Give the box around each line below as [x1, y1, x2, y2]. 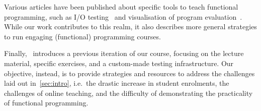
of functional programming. [4, 97, 89, 108]
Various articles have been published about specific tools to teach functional [4, 2, 238, 12]
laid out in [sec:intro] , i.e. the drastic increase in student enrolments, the [4, 78, 229, 88]
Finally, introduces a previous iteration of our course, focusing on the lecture [4, 48, 244, 59]
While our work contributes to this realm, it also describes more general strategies [4, 21, 257, 32]
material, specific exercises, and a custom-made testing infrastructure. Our [4, 58, 234, 68]
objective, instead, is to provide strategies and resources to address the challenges [4, 68, 255, 78]
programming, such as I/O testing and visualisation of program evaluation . [4, 11, 242, 22]
